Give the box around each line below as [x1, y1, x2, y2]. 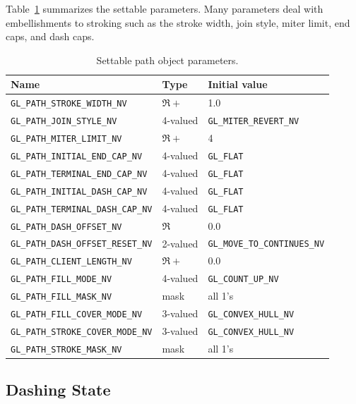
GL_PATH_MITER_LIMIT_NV [11, 134, 122, 145]
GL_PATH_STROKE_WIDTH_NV [11, 99, 127, 109]
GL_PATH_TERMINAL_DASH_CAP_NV [11, 204, 153, 214]
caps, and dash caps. [6, 29, 95, 44]
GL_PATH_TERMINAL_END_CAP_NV [11, 169, 148, 179]
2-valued [162, 235, 198, 250]
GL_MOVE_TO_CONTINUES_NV [208, 239, 325, 250]
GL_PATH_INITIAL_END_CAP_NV [11, 151, 143, 161]
